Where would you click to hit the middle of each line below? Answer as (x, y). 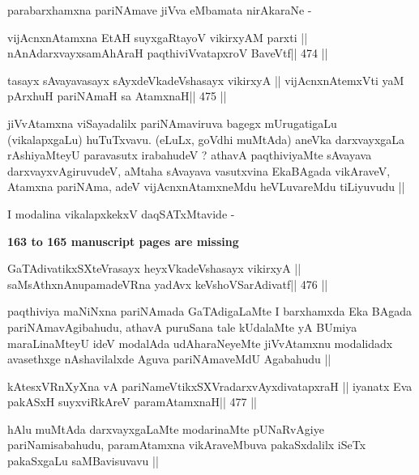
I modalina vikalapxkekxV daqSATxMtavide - (121, 213)
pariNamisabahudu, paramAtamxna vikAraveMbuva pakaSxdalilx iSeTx (187, 445)
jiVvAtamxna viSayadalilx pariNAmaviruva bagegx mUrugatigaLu (172, 123)
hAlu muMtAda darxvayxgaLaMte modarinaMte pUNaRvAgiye (166, 428)
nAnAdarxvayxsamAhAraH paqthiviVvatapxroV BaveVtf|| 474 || (168, 53)
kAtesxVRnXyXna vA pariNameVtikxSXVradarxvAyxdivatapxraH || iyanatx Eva (210, 386)
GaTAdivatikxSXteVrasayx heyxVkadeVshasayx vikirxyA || (154, 268)
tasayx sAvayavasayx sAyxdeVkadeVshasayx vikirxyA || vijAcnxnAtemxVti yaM (206, 80)
